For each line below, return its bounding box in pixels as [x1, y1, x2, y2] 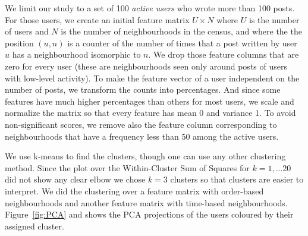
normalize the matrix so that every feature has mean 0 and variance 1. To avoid [5, 106, 296, 119]
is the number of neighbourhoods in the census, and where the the [61, 25, 302, 37]
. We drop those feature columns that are [148, 48, 299, 61]
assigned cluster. [5, 219, 64, 232]
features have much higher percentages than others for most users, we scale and [5, 95, 294, 107]
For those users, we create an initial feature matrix [5, 13, 190, 26]
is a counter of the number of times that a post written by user [67, 36, 297, 49]
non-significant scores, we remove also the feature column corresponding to [5, 118, 277, 130]
